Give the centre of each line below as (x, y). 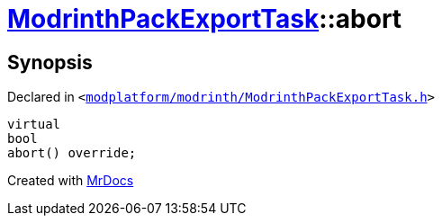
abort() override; (72, 153)
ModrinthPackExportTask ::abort (205, 19)
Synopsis (50, 62)
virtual (34, 125)
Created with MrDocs (71, 181)
